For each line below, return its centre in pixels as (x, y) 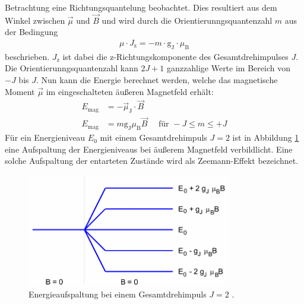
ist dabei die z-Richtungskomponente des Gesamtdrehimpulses (175, 56)
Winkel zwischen (35, 20)
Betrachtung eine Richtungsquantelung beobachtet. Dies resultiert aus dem (141, 7)
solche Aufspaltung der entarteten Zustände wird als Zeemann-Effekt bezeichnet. (152, 161)
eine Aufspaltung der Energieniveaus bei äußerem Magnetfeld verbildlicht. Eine (149, 149)
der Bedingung (31, 32)
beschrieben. (27, 56)
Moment (20, 91)
